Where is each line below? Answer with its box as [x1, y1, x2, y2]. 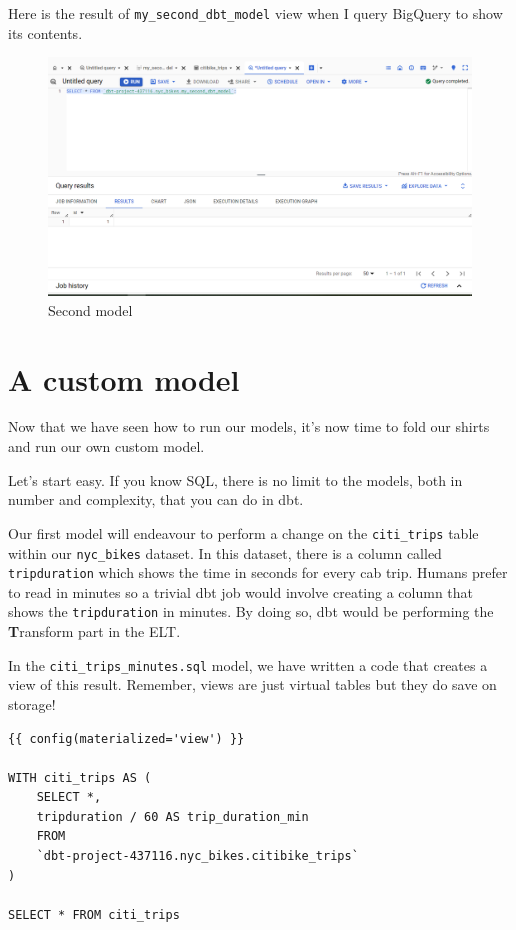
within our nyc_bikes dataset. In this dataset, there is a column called [8, 542, 442, 563]
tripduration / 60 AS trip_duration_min [36, 809, 309, 824]
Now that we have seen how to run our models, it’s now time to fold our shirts [8, 416, 490, 437]
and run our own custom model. [8, 436, 205, 457]
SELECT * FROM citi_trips [8, 907, 180, 922]
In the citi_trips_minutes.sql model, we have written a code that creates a [8, 654, 488, 675]
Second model [48, 299, 133, 320]
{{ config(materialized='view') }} [8, 731, 245, 746]
